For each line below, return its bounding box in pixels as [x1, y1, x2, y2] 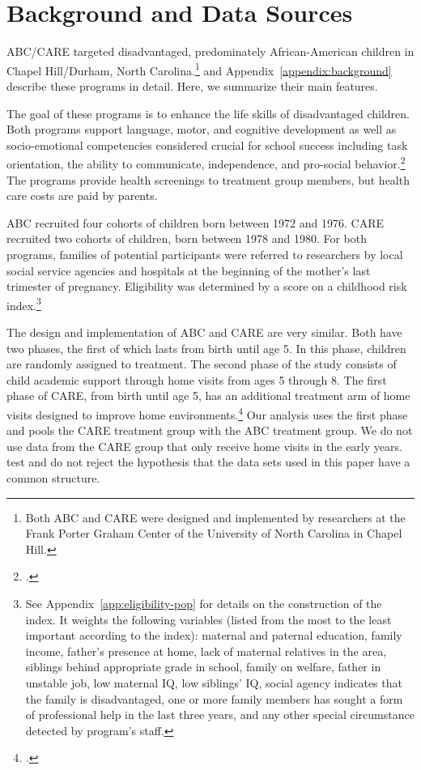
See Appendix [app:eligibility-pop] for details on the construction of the [25, 594, 382, 611]
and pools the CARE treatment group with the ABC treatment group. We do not [6, 422, 413, 439]
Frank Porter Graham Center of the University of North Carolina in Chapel [25, 525, 402, 542]
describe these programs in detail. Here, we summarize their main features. [6, 77, 378, 94]
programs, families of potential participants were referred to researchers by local [6, 245, 403, 262]
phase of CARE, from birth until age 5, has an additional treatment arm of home [6, 387, 410, 404]
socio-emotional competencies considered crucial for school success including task [6, 136, 408, 153]
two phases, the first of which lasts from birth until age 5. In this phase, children [6, 339, 406, 356]
